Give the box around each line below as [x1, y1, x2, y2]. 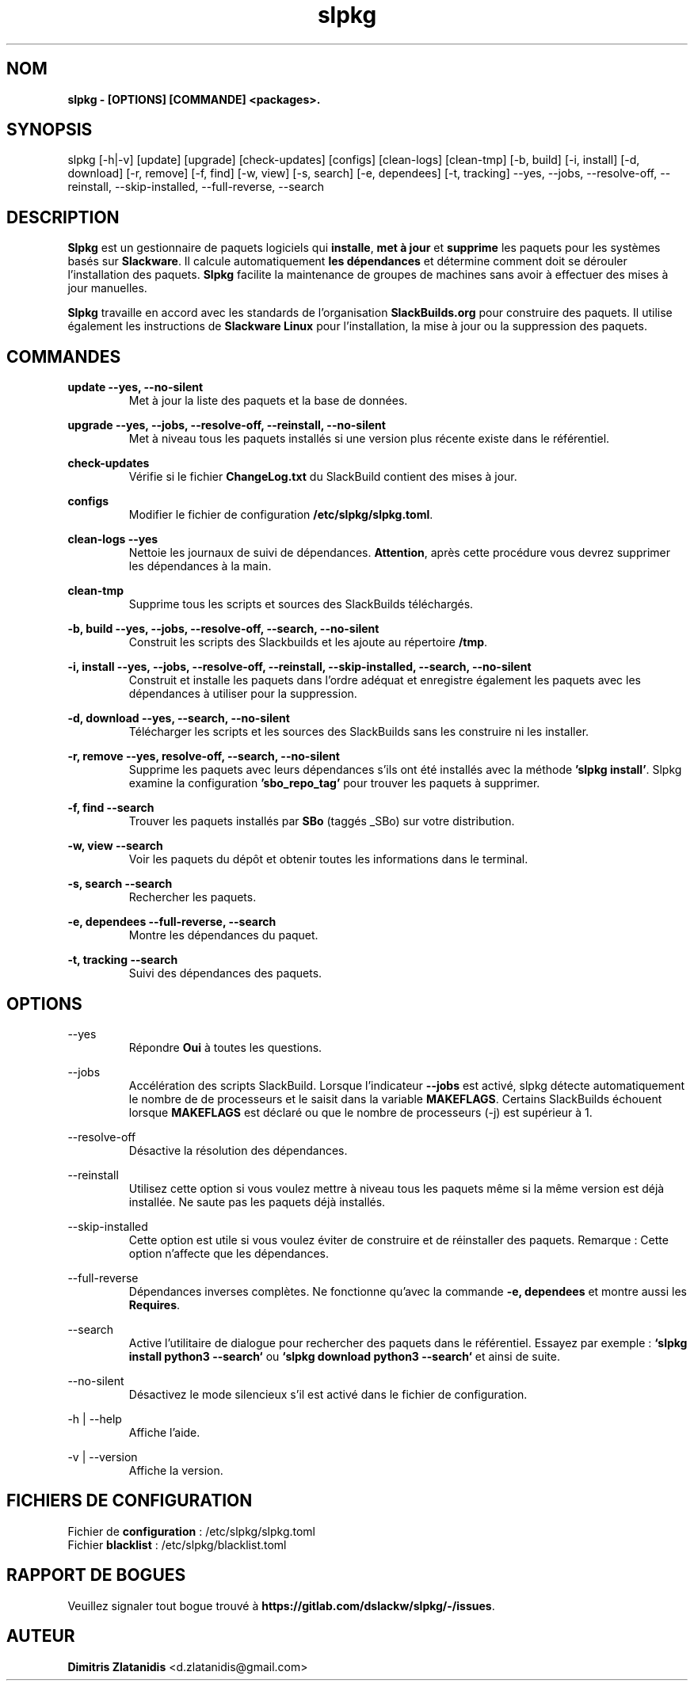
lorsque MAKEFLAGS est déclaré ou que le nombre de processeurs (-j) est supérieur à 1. [128, 1105, 593, 1119]
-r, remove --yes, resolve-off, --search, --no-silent [67, 749, 340, 764]
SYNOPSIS [6, 120, 93, 140]
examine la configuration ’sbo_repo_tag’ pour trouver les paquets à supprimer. [128, 776, 540, 790]
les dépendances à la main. [128, 559, 272, 573]
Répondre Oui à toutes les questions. [128, 1040, 322, 1054]
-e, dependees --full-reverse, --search [67, 915, 276, 929]
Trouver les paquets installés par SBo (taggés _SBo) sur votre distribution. [128, 814, 515, 828]
